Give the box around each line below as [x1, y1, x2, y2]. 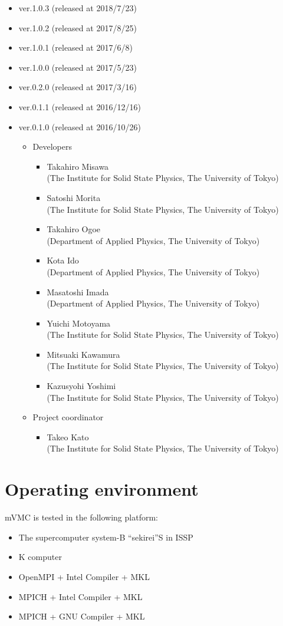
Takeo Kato [47, 430, 89, 443]
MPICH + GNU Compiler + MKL [18, 610, 145, 622]
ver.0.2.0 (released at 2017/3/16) [18, 81, 137, 93]
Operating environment [5, 477, 199, 501]
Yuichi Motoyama [47, 317, 111, 329]
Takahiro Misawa [47, 160, 109, 172]
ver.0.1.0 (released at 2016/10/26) [18, 120, 141, 133]
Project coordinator [32, 411, 104, 423]
